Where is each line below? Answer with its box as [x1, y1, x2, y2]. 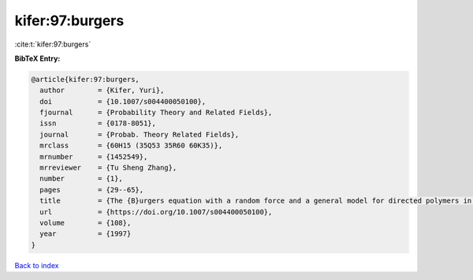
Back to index [14, 260, 59, 270]
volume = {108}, [39, 218, 132, 227]
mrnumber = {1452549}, [39, 152, 148, 161]
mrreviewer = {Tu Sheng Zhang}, [39, 163, 177, 173]
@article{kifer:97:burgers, [31, 75, 140, 84]
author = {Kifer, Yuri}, [39, 86, 165, 95]
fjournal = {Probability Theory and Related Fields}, [39, 108, 273, 118]
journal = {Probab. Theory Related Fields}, [39, 130, 240, 139]
